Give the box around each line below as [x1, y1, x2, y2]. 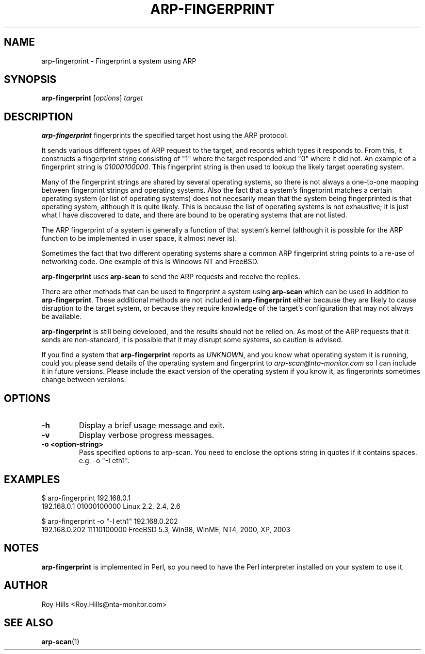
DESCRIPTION [4, 110, 73, 123]
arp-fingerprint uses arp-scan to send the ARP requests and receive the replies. [41, 272, 300, 281]
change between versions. [41, 375, 126, 384]
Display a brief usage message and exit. [79, 420, 225, 431]
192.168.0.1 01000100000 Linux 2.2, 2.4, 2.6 [41, 502, 180, 510]
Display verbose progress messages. [79, 430, 214, 440]
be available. [41, 312, 82, 321]
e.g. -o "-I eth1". [79, 456, 130, 465]
